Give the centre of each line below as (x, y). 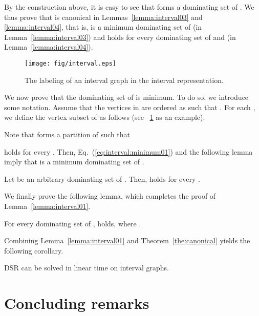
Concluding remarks (77, 303)
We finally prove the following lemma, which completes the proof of (110, 196)
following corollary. (34, 250)
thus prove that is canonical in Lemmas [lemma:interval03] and (103, 17)
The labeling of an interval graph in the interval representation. (124, 80)
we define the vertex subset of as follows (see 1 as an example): (105, 117)
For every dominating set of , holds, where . (73, 223)
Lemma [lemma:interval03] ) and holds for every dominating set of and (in (120, 37)
